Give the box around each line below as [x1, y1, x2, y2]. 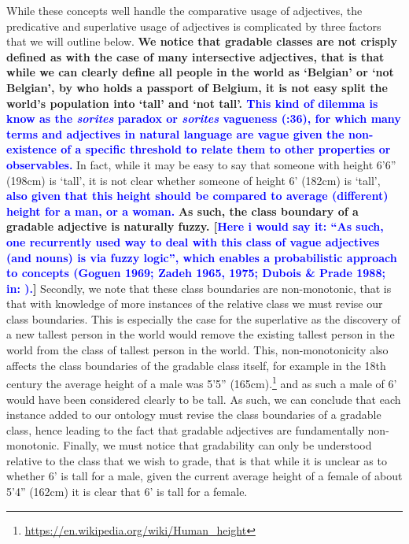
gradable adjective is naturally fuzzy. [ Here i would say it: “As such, [6, 218, 384, 235]
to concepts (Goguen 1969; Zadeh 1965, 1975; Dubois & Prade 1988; [6, 265, 385, 281]
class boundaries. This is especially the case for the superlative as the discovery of [6, 310, 400, 327]
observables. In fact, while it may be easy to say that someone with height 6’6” [6, 156, 396, 172]
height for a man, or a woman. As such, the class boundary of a [6, 202, 359, 219]
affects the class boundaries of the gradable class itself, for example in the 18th [6, 357, 386, 373]
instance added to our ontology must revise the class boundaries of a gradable [6, 406, 381, 423]
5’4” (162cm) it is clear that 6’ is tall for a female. [6, 483, 248, 500]
